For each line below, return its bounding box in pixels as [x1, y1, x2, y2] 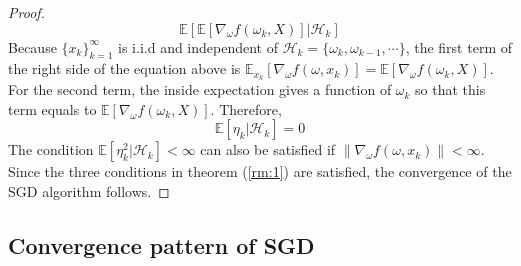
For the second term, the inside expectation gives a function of [8, 79, 392, 100]
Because [8, 36, 57, 57]
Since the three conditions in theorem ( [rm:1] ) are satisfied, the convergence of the [8, 161, 512, 182]
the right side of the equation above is [8, 58, 241, 79]
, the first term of [405, 36, 512, 57]
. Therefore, [210, 98, 282, 119]
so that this [415, 79, 486, 100]
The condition [8, 139, 94, 160]
